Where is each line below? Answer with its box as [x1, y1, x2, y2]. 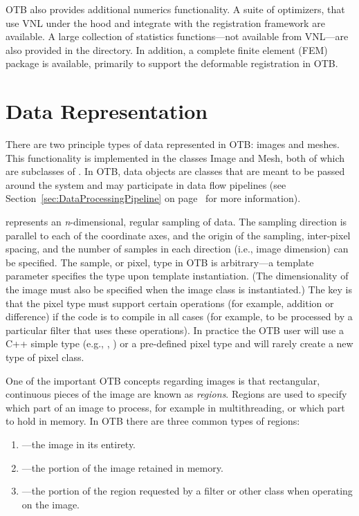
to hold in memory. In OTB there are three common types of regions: [6, 414, 300, 428]
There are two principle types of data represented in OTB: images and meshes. [6, 137, 340, 151]
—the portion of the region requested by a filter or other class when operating [21, 483, 353, 498]
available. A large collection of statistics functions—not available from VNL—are [6, 29, 349, 44]
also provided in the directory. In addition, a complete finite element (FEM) [6, 42, 328, 57]
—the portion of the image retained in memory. [21, 460, 223, 474]
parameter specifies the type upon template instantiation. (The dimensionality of [6, 268, 349, 283]
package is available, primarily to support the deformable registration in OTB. [6, 56, 338, 71]
